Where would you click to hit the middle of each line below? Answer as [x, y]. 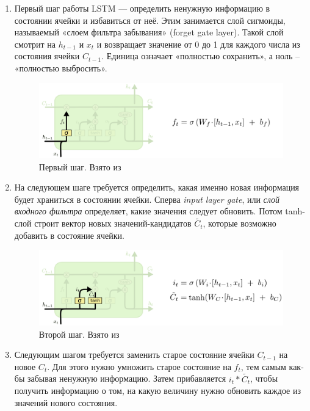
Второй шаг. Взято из [79, 334]
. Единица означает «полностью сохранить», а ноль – [200, 56]
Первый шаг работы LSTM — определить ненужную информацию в [142, 8]
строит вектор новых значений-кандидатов [113, 223]
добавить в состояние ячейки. [69, 235]
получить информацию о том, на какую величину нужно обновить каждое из [157, 391]
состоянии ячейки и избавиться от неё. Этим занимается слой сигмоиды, [150, 20]
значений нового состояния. [66, 402]
